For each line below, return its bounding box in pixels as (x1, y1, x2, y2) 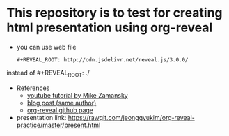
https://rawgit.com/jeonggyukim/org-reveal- (68, 113, 196, 121)
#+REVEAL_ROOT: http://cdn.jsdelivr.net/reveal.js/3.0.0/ (16, 56, 189, 63)
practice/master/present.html (16, 121, 101, 129)
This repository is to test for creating (6, 5, 223, 21)
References (16, 84, 50, 92)
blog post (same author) (26, 98, 97, 107)
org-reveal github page (26, 106, 94, 114)
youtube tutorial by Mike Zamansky (26, 91, 128, 99)
